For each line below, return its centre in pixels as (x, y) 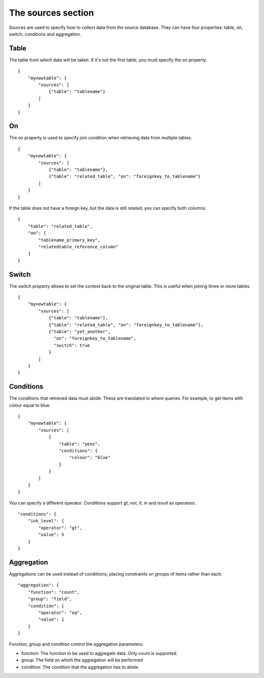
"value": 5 (51, 535)
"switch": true (72, 345)
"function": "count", (54, 592)
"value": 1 (51, 619)
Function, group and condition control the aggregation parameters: (76, 644)
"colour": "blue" (90, 458)
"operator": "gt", (60, 528)
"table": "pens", (79, 444)
